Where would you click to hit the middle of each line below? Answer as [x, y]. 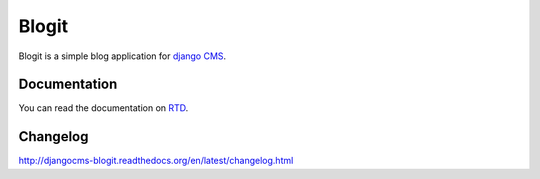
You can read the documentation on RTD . [103, 108]
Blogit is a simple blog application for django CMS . [122, 56]
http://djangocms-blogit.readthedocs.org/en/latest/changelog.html [156, 161]
